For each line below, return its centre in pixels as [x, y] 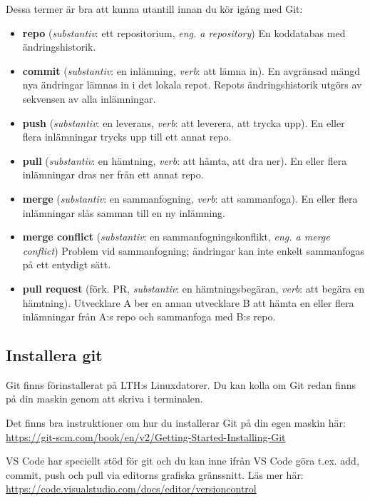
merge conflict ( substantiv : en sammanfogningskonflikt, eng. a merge [176, 237]
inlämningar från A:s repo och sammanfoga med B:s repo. [149, 317]
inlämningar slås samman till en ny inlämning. [124, 212]
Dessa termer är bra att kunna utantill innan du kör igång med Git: [154, 9]
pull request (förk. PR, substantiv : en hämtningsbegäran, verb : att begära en [193, 288]
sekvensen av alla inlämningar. [89, 98]
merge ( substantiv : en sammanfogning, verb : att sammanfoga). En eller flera [190, 198]
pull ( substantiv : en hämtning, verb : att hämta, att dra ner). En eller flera [185, 160]
